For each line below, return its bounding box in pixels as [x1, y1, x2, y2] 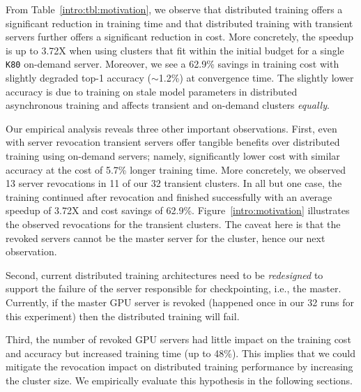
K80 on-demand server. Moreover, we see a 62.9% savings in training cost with [6, 56, 339, 71]
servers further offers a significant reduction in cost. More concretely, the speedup [6, 29, 353, 44]
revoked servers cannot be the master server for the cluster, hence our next [6, 230, 325, 245]
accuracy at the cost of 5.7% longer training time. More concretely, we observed [6, 162, 346, 176]
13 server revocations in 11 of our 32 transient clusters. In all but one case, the [6, 176, 342, 190]
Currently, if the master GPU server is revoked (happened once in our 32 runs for [6, 294, 354, 309]
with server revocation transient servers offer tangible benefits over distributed [6, 135, 340, 149]
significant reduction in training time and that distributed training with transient [6, 15, 353, 30]
